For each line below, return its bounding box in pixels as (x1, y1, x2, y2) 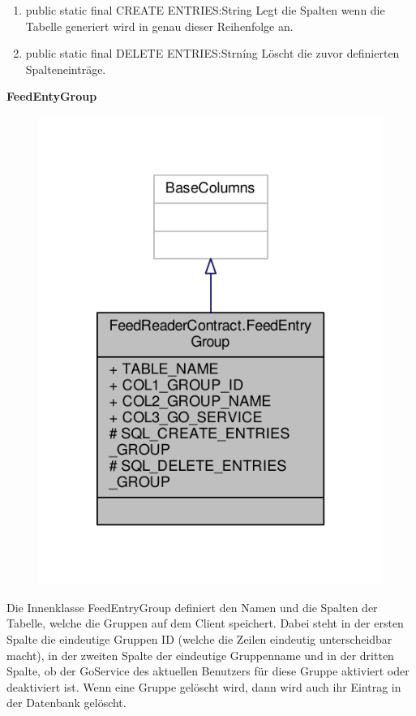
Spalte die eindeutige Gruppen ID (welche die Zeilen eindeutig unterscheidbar (6, 630, 392, 647)
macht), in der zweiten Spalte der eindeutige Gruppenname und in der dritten (6, 646, 394, 663)
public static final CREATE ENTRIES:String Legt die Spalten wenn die (25, 2, 385, 18)
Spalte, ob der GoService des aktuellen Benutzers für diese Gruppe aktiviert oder (6, 662, 410, 679)
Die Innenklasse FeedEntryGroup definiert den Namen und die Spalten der (6, 598, 378, 615)
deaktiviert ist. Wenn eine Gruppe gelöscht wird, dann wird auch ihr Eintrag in (6, 678, 401, 695)
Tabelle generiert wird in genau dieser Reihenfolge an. (25, 17, 294, 34)
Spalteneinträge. (25, 60, 106, 77)
